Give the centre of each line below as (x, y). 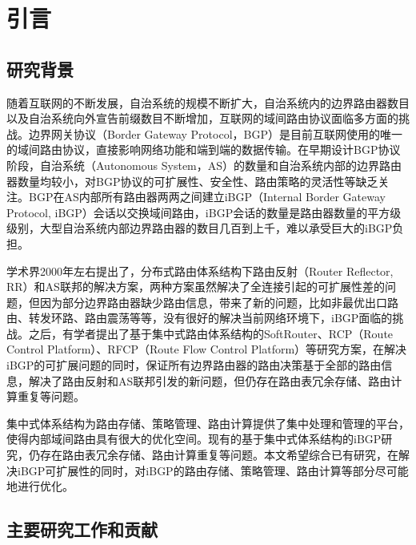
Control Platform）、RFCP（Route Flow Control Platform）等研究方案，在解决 (207, 349)
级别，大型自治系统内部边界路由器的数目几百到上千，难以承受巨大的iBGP (200, 228)
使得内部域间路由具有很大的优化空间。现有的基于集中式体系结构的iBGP (194, 439)
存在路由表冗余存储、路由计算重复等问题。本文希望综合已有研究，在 (219, 455)
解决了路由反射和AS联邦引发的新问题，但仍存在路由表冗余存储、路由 (210, 380)
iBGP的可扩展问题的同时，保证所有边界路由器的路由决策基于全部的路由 (194, 365)
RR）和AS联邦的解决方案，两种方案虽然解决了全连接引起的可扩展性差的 (196, 287)
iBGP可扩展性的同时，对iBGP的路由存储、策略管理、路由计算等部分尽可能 (213, 470)
